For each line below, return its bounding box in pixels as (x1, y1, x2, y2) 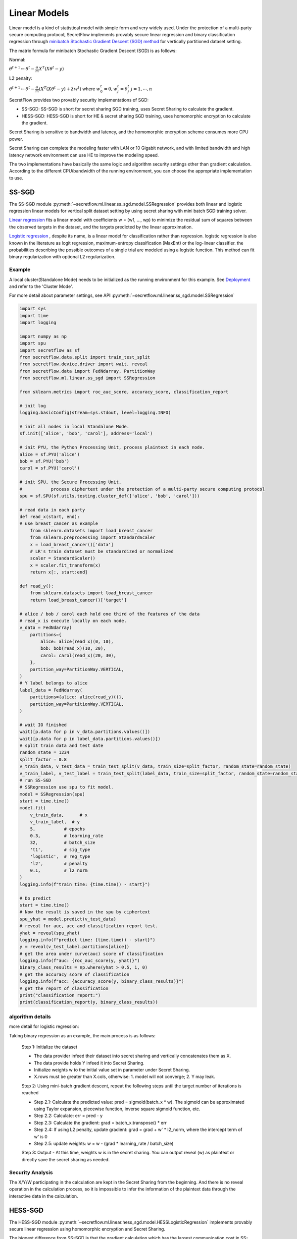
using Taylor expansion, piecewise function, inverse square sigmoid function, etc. (34, 1106, 200, 1112)
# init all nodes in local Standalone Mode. (19, 424, 130, 429)
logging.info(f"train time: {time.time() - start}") (19, 881, 150, 887)
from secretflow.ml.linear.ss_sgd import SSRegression (19, 375, 155, 381)
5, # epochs (30, 826, 85, 832)
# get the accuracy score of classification (19, 971, 130, 977)
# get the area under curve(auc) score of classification (19, 951, 163, 957)
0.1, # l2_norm (30, 867, 88, 873)
